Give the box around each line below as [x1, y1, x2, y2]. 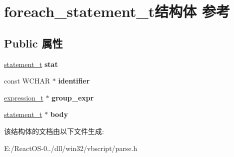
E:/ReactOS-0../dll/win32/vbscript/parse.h [4, 142, 137, 153]
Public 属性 [4, 35, 63, 50]
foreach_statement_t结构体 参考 [4, 1, 230, 21]
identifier [58, 75, 90, 86]
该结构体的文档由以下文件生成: [4, 125, 104, 136]
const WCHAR [4, 75, 50, 86]
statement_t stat [4, 58, 58, 69]
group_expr [51, 92, 94, 102]
